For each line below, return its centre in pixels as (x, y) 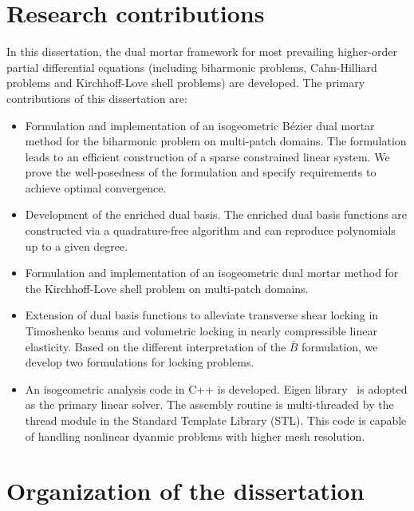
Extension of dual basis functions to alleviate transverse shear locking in (202, 315)
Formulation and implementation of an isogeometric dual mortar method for (212, 273)
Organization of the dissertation (185, 491)
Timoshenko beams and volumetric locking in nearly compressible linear (201, 331)
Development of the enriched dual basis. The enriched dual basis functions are (216, 214)
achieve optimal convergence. (96, 187)
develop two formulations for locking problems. (140, 362)
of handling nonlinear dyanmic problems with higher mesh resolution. (195, 436)
